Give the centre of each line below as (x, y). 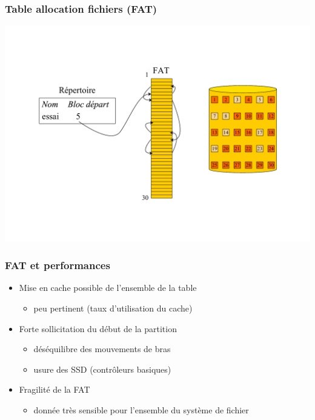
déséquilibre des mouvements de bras (102, 349)
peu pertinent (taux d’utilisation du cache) (113, 308)
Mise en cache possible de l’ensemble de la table (108, 288)
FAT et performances (58, 265)
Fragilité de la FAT (55, 389)
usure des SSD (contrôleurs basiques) (102, 369)
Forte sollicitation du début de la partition (98, 328)
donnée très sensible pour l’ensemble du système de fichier (141, 409)
